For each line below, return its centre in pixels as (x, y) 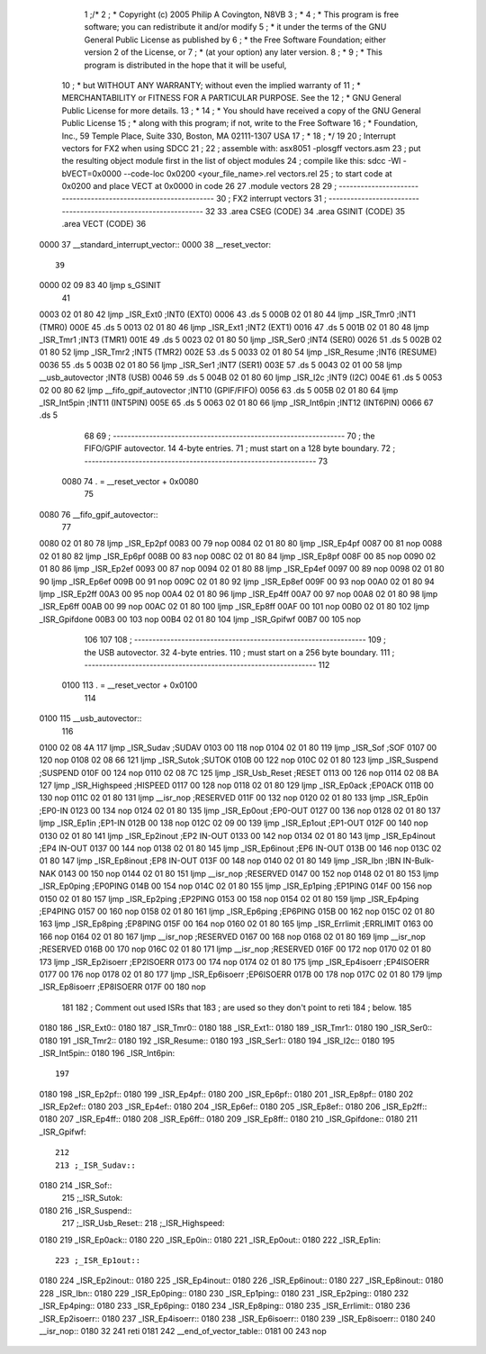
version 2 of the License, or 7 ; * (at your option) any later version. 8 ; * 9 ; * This (233, 52)
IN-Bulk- (418, 861)
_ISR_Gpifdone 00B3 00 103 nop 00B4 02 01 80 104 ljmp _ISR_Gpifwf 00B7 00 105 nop (200, 619)
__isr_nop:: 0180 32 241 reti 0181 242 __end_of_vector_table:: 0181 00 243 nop (183, 1331)
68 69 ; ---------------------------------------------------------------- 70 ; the (229, 436)
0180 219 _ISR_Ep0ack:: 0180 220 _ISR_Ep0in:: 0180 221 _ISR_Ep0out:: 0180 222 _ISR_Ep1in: (210, 1240)
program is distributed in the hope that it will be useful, (185, 65)
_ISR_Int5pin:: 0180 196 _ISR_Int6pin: (107, 1052)
